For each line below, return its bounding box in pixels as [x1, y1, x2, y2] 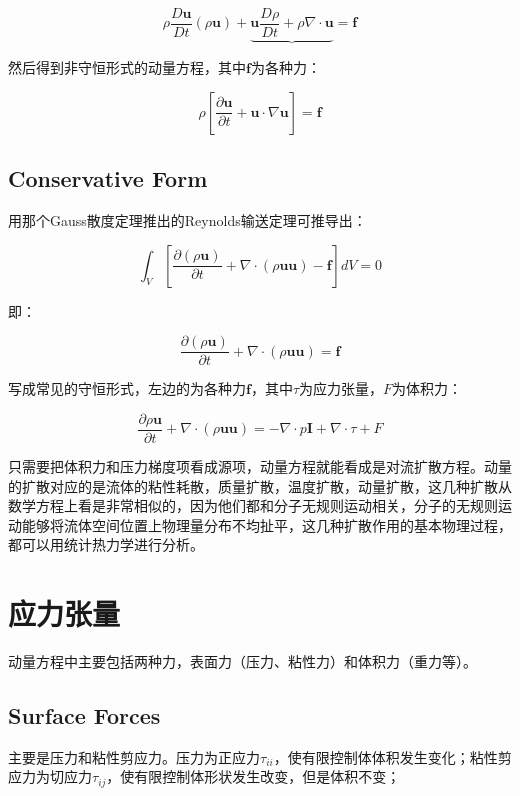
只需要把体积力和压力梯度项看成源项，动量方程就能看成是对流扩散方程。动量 [8, 455, 512, 476]
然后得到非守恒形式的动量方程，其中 [8, 57, 246, 78]
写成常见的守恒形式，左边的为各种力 [8, 378, 246, 399]
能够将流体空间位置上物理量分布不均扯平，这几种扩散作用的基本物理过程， [21, 514, 512, 535]
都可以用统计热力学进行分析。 [8, 534, 204, 555]
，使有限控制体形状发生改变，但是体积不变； [106, 766, 401, 787]
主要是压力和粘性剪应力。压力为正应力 [8, 746, 260, 767]
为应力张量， [299, 378, 384, 399]
